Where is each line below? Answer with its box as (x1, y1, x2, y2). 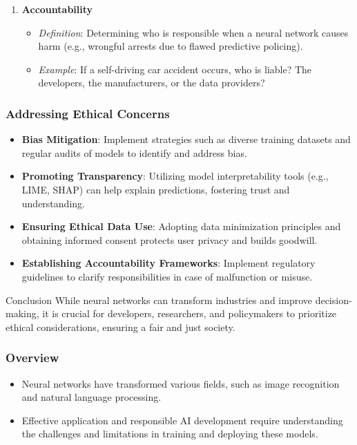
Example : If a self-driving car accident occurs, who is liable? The (38, 61, 312, 76)
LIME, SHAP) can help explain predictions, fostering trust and (21, 182, 290, 196)
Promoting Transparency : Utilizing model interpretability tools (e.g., (21, 169, 329, 183)
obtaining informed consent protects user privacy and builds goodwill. (21, 232, 318, 247)
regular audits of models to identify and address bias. (21, 145, 247, 160)
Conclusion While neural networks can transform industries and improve (6, 292, 312, 307)
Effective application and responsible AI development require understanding (21, 413, 343, 427)
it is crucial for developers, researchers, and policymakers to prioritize (42, 306, 337, 321)
